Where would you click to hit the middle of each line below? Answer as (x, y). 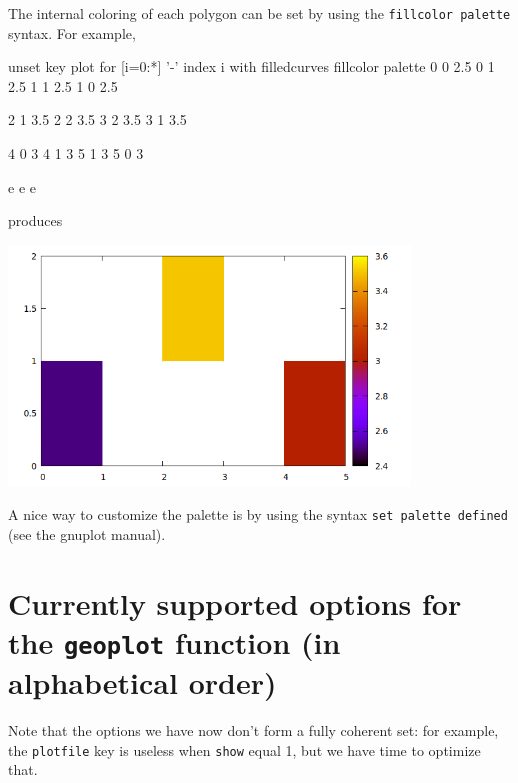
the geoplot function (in (174, 641)
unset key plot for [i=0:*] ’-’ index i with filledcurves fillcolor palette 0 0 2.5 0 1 (251, 66)
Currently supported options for (235, 602)
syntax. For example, (72, 32)
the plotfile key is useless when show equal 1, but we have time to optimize (244, 749)
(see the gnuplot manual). (87, 533)
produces (35, 220)
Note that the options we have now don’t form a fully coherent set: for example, (253, 730)
